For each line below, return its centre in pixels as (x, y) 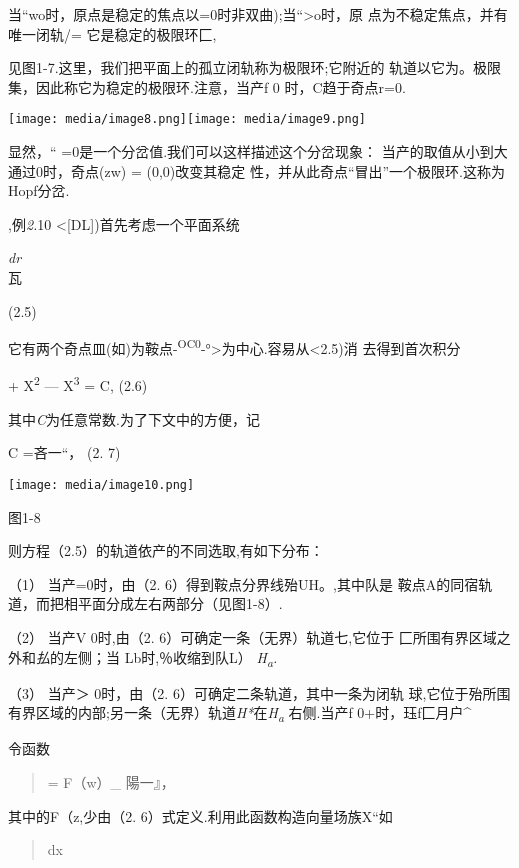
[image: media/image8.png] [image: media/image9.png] (187, 119)
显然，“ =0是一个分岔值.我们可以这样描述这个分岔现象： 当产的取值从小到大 (258, 151)
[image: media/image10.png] (101, 484)
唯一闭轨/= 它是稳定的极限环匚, (112, 33)
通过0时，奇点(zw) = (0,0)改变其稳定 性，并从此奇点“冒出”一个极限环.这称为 (256, 170)
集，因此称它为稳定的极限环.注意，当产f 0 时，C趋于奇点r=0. (207, 86)
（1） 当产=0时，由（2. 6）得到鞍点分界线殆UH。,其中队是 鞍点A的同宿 (243, 583)
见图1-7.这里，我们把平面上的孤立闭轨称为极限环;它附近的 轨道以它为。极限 (255, 67)
